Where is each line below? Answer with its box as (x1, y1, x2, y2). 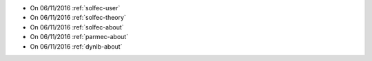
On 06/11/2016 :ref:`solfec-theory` (30, 14, 127, 22)
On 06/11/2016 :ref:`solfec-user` (30, 4, 121, 12)
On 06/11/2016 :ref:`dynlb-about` (30, 42, 123, 51)
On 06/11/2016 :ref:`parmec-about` (30, 33, 129, 41)
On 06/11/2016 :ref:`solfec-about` (30, 23, 124, 31)
